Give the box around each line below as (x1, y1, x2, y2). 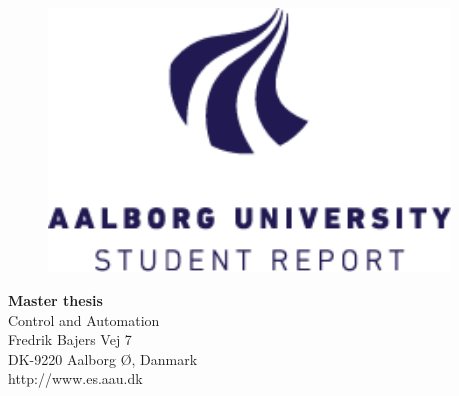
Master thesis (8, 290, 103, 311)
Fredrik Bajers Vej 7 (8, 329, 132, 350)
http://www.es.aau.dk (8, 368, 143, 389)
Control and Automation (8, 309, 160, 330)
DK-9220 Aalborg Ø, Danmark (8, 348, 198, 369)
